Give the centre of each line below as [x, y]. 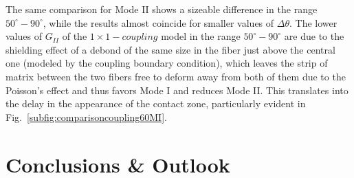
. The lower [313, 22]
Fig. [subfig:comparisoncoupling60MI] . [86, 116]
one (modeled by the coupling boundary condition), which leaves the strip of [167, 63]
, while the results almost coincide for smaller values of [158, 22]
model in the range [201, 36]
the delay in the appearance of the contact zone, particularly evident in [156, 103]
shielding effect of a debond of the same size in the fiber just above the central [170, 49]
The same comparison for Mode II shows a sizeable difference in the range [162, 9]
